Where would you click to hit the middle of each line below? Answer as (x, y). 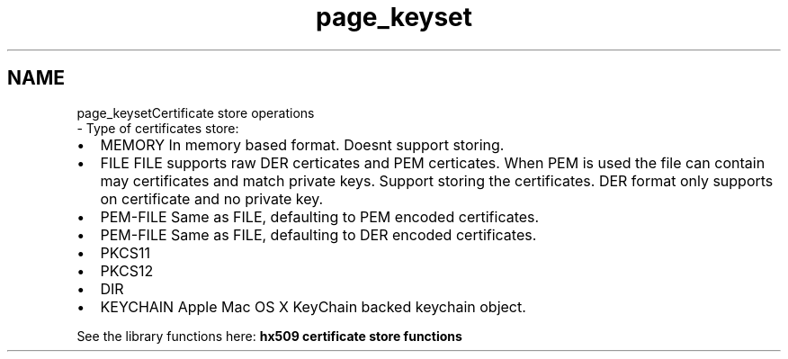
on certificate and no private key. (212, 198)
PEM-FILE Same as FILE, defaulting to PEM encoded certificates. (320, 216)
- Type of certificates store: (158, 128)
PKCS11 (125, 252)
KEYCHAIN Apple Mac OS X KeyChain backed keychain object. (313, 306)
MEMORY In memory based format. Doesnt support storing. (302, 144)
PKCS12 (127, 270)
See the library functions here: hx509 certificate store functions (269, 336)
